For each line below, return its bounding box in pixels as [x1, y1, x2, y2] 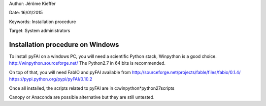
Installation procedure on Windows [9, 40, 119, 49]
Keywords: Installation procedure [9, 19, 76, 25]
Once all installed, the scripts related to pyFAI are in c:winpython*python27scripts [9, 85, 175, 91]
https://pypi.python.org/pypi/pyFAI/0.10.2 [9, 76, 93, 82]
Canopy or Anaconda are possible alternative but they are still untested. [9, 94, 155, 100]
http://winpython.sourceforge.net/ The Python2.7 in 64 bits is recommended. [9, 60, 166, 66]
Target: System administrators [9, 27, 70, 34]
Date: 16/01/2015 [9, 10, 43, 16]
